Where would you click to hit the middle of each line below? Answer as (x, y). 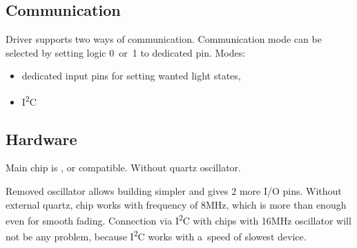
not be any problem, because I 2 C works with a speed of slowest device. (156, 236)
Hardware (41, 139)
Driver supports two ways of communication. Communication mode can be (164, 39)
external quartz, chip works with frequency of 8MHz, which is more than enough (176, 204)
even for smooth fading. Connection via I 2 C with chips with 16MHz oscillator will (178, 219)
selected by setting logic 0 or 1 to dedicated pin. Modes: (126, 52)
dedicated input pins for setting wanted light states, (131, 76)
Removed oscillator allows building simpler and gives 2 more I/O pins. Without (174, 191)
